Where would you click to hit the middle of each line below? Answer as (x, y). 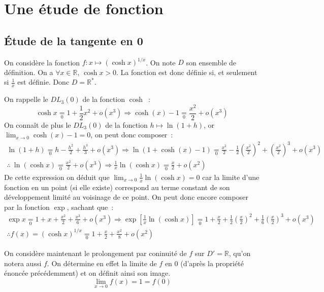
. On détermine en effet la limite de (102, 263)
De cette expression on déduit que (57, 177)
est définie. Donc (43, 82)
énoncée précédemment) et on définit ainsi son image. (87, 273)
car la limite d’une (231, 177)
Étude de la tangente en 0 (74, 40)
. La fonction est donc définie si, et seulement (187, 72)
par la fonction (27, 207)
